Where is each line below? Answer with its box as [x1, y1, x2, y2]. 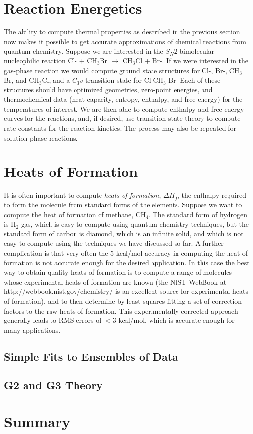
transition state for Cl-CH [85, 75, 163, 85]
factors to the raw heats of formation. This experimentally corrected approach [4, 305, 238, 316]
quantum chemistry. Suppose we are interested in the [4, 46, 163, 56]
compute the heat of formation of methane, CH [4, 209, 146, 219]
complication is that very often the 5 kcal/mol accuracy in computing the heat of [4, 247, 248, 258]
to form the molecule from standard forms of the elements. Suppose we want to [4, 199, 242, 209]
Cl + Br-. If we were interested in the [135, 55, 249, 65]
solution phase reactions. [4, 132, 78, 143]
